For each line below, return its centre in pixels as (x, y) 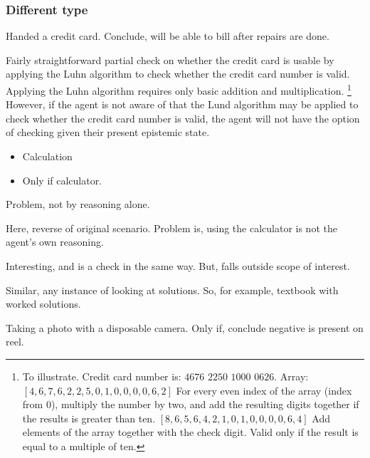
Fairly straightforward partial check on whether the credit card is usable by (170, 59)
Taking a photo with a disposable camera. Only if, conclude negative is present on (185, 327)
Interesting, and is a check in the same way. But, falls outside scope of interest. (178, 266)
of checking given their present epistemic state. (108, 132)
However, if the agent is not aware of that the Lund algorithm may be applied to (182, 104)
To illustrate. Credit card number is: (102, 376)
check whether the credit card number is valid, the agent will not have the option (183, 118)
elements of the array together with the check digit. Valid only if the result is (190, 432)
